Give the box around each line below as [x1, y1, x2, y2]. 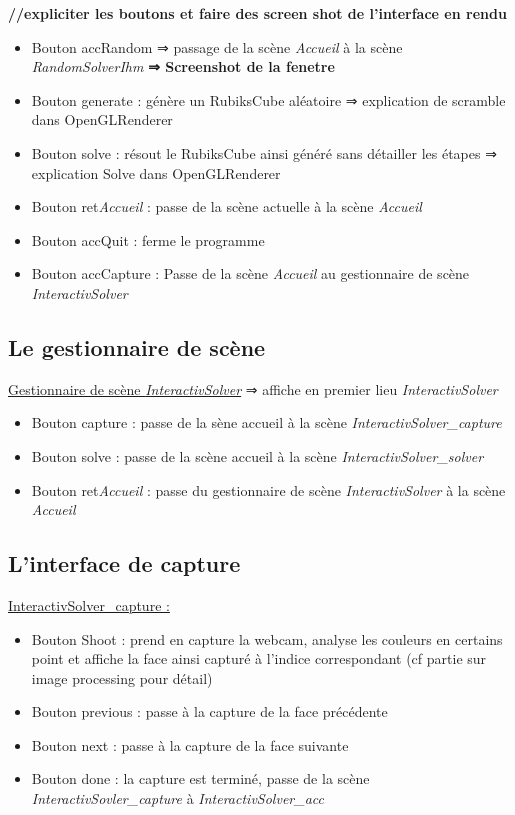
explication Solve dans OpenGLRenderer [31, 162, 281, 183]
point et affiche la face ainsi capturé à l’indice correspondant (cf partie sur [31, 648, 487, 669]
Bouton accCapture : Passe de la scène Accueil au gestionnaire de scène [31, 263, 470, 284]
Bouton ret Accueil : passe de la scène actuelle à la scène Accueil [31, 196, 422, 217]
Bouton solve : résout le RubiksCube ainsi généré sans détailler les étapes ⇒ [31, 142, 497, 163]
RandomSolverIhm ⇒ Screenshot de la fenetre [31, 56, 335, 77]
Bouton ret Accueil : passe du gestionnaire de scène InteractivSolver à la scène [31, 479, 506, 500]
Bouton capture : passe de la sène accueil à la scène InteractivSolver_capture [31, 412, 502, 433]
